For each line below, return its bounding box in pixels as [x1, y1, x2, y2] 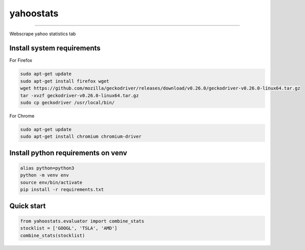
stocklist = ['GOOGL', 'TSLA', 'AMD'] [20, 225, 118, 231]
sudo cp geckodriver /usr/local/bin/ [20, 100, 115, 105]
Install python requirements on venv [9, 148, 127, 157]
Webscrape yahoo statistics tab [9, 31, 76, 37]
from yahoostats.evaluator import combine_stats [20, 218, 145, 224]
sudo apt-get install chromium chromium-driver [20, 133, 142, 140]
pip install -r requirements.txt [20, 187, 104, 193]
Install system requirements [9, 44, 101, 53]
